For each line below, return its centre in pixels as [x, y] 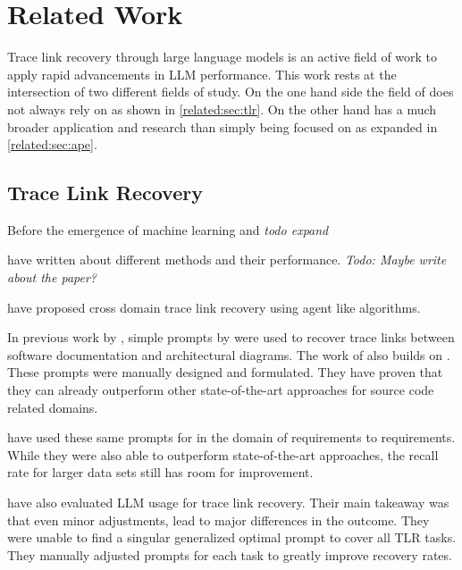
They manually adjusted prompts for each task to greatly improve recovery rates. [230, 554]
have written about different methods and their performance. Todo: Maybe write [227, 260]
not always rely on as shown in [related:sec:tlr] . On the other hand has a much [222, 109]
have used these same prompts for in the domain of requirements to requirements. [231, 437]
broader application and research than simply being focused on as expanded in [223, 126]
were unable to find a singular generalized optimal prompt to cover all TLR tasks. [232, 537]
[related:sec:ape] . [52, 144]
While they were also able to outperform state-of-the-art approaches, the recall [223, 454]
